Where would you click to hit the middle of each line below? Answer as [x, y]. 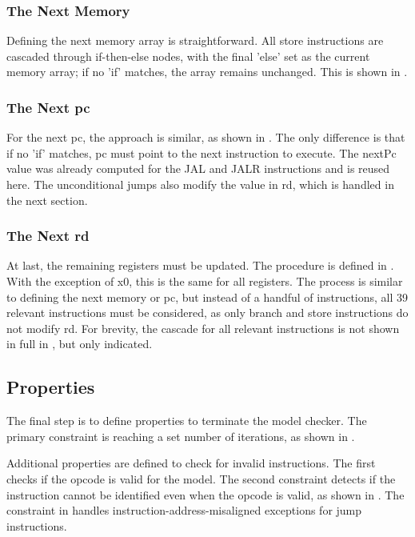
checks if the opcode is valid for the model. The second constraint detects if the [201, 478]
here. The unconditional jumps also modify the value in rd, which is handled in [200, 184]
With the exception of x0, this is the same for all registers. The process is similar [205, 281]
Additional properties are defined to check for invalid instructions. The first [191, 463]
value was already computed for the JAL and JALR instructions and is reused [198, 168]
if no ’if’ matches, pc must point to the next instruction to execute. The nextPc [202, 152]
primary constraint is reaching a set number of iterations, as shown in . [181, 436]
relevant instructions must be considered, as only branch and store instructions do [207, 313]
